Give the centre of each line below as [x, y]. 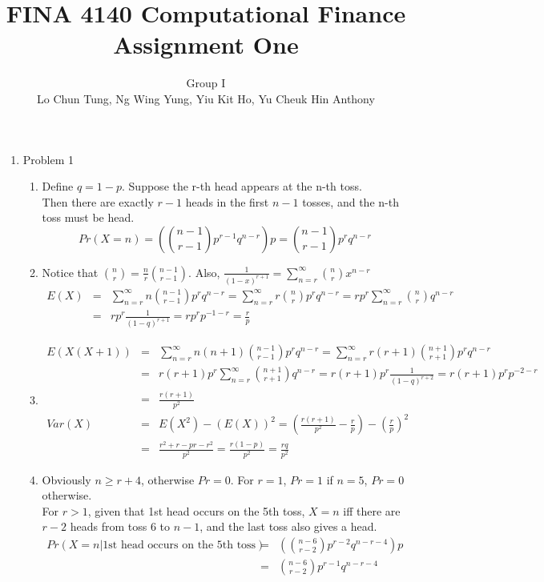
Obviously [66, 479]
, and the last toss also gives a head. [288, 526]
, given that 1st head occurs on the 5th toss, [196, 510]
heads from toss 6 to [120, 526]
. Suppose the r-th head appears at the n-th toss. [242, 186]
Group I [206, 83]
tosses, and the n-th [351, 201]
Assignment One [206, 44]
